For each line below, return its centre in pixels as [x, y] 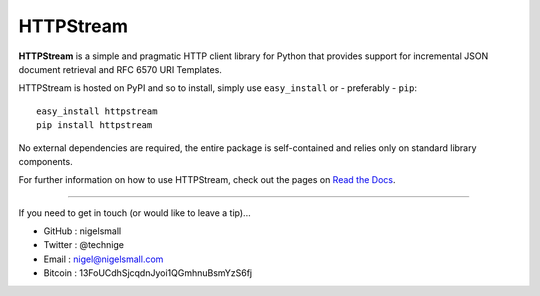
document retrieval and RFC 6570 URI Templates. [120, 69]
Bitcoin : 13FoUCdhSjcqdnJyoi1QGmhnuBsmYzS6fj [148, 273]
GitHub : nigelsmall [82, 231]
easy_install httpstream [97, 111]
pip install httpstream [94, 125]
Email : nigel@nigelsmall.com [103, 259]
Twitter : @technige [84, 245]
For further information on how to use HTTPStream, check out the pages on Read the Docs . [207, 180]
